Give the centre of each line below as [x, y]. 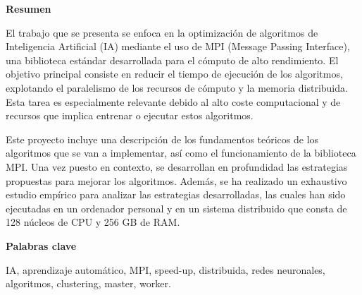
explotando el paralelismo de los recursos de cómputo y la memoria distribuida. [177, 87]
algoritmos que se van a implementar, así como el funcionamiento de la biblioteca [181, 153]
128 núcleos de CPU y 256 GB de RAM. [93, 222]
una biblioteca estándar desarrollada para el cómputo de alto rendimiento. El [172, 60]
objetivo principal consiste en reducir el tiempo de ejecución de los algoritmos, [174, 74]
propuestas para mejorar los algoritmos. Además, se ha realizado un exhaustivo [176, 180]
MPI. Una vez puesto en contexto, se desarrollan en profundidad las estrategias [177, 166]
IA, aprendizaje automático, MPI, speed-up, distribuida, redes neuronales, [166, 269]
